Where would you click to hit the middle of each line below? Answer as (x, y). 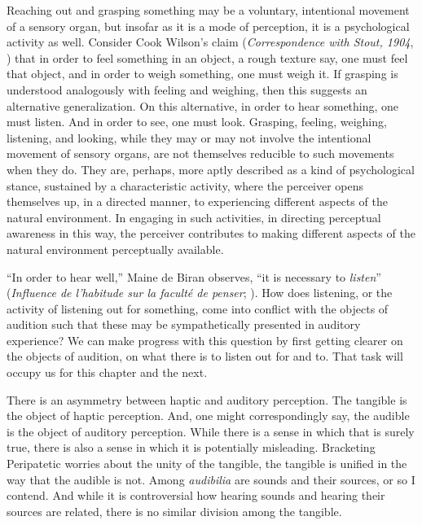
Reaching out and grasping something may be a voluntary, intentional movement (208, 10)
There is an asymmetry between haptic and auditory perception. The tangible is (207, 399)
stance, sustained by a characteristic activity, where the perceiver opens (185, 185)
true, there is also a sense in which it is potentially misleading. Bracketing (191, 447)
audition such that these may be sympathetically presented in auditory (184, 324)
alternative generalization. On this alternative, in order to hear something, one (203, 105)
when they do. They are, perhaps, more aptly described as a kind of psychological (211, 169)
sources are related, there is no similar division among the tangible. (174, 511)
